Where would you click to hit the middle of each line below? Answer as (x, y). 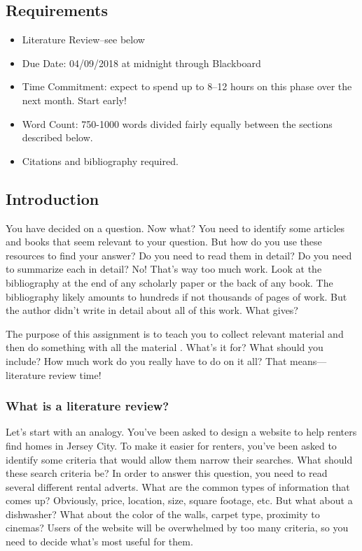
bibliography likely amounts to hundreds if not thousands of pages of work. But (176, 296)
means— (308, 360)
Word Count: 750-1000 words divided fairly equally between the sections (177, 123)
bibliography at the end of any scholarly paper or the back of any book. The (169, 282)
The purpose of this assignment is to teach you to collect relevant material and (175, 333)
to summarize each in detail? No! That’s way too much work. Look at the (164, 269)
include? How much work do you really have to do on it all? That (146, 360)
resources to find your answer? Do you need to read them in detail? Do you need (179, 255)
